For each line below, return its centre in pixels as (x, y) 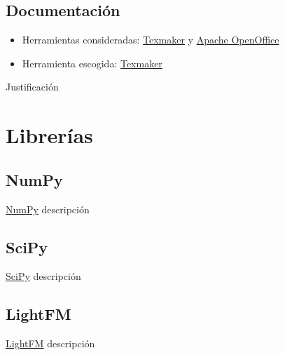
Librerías (49, 135)
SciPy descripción (43, 276)
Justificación (32, 87)
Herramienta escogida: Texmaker (92, 63)
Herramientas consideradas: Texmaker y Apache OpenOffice (151, 40)
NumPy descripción (48, 209)
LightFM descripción (50, 343)
